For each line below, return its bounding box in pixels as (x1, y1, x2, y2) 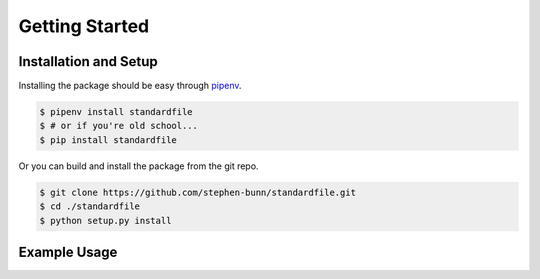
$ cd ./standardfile (39, 201, 140, 212)
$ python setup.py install (39, 215, 172, 226)
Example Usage (18, 243, 118, 260)
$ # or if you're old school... (39, 120, 199, 132)
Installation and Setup (18, 53, 159, 70)
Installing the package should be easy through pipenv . (18, 80, 242, 92)
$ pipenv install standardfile (39, 106, 194, 118)
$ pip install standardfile (39, 134, 177, 145)
